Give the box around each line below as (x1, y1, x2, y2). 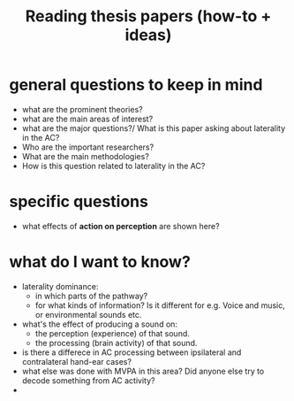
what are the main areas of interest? (21, 113, 154, 124)
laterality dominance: (21, 281, 99, 291)
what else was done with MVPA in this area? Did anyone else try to (21, 366, 265, 376)
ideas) (124, 25, 172, 45)
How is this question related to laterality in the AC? (21, 160, 206, 171)
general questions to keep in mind (9, 75, 263, 95)
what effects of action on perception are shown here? (21, 220, 220, 231)
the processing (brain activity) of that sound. (34, 337, 198, 348)
